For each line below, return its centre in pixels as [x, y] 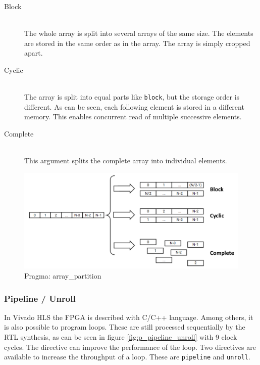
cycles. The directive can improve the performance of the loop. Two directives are [130, 347]
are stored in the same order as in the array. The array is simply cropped [137, 43]
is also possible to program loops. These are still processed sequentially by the [125, 327]
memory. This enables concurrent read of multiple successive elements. [133, 117]
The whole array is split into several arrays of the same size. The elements [139, 33]
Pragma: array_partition [63, 276]
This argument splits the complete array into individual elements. [126, 161]
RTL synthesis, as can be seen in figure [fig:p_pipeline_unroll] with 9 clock [121, 337]
